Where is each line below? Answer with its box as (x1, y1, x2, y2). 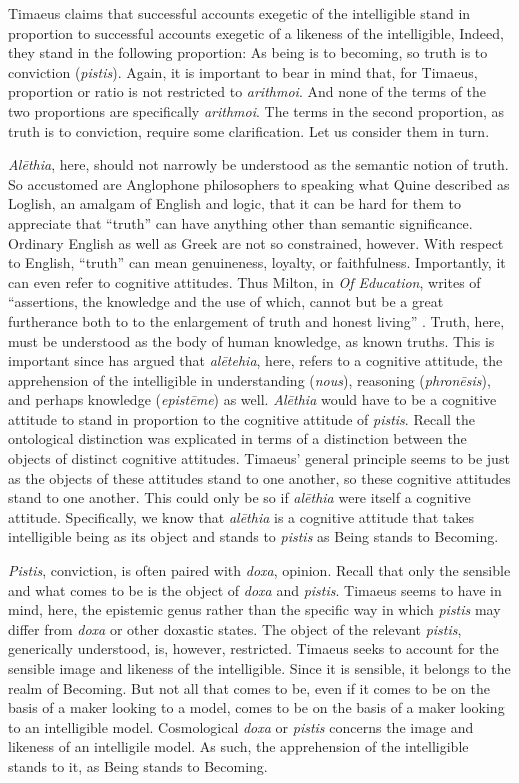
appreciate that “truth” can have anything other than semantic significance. (8, 212, 473, 233)
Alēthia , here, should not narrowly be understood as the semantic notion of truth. (8, 154, 509, 175)
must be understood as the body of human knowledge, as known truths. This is (8, 330, 495, 351)
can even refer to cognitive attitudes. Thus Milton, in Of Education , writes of (8, 271, 481, 292)
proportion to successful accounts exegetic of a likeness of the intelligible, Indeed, (8, 22, 504, 43)
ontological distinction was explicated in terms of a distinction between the (8, 428, 467, 449)
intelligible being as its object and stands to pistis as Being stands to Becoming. (8, 526, 499, 547)
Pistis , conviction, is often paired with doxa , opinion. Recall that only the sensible (8, 560, 511, 581)
